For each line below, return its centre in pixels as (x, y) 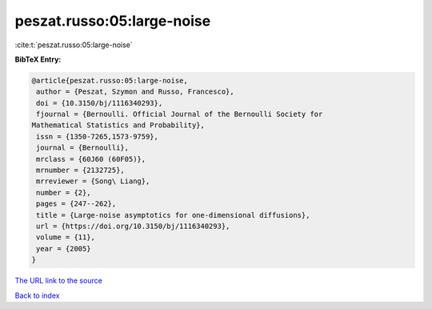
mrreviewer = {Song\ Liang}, (93, 181)
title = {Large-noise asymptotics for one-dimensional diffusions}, (173, 215)
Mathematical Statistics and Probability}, (118, 125)
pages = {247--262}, (76, 204)
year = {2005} (64, 249)
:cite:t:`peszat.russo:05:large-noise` (74, 45)
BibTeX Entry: (38, 59)
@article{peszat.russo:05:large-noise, (110, 80)
